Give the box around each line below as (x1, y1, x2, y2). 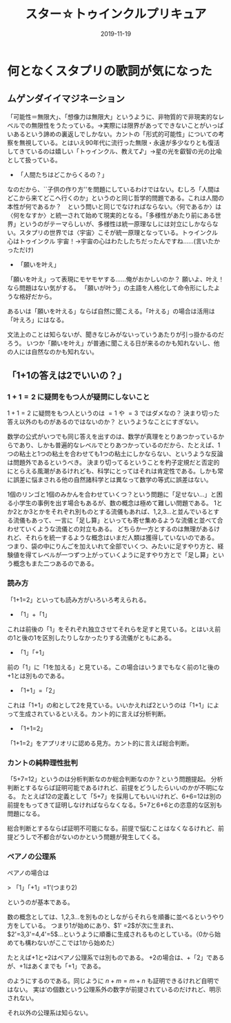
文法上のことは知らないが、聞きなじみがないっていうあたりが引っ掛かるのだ (7, 330, 225, 339)
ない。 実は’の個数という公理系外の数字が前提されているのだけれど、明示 (12, 986, 222, 994)
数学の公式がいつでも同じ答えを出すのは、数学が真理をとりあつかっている (7, 433, 219, 441)
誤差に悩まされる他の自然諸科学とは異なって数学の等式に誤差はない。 (12, 476, 212, 484)
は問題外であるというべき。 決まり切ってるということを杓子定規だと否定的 (7, 458, 220, 467)
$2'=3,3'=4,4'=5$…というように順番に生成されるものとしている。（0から (7, 930, 215, 939)
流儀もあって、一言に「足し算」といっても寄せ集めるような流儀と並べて (12, 516, 217, 525)
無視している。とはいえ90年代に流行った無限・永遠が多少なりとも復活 (19, 138, 221, 147)
